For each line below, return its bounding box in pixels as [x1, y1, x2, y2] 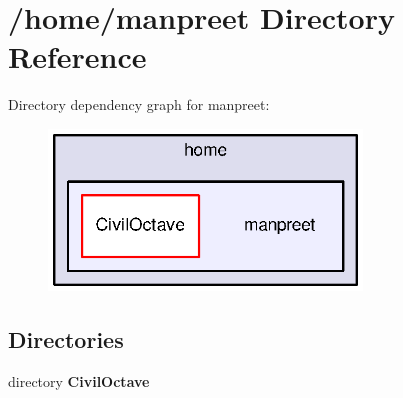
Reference [8, 36, 147, 77]
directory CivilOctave [8, 370, 150, 391]
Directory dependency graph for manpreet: [8, 94, 270, 115]
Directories [8, 323, 124, 354]
